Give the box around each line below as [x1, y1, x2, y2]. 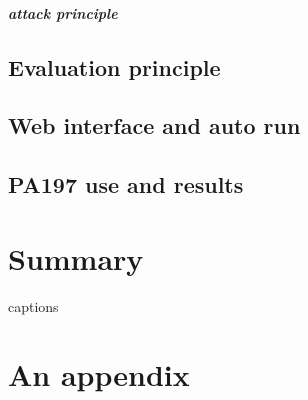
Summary [8, 237, 144, 278]
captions [8, 295, 59, 316]
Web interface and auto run [8, 110, 301, 141]
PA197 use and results [8, 169, 244, 200]
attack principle [8, 2, 118, 23]
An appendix [8, 354, 190, 395]
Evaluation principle [8, 51, 221, 82]
